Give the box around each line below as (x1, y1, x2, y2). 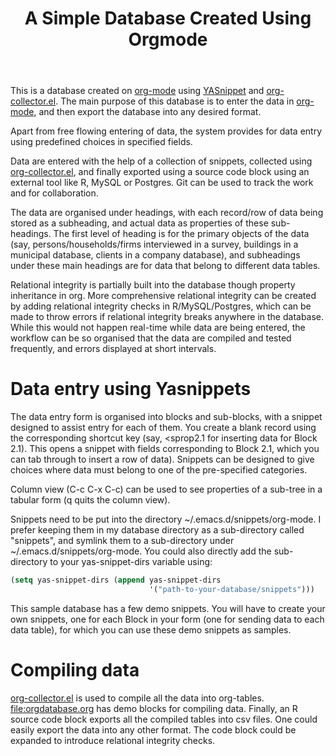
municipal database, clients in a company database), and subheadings (10, 249, 301, 261)
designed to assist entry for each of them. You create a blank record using (10, 422, 317, 434)
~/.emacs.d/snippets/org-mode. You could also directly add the (10, 545, 272, 557)
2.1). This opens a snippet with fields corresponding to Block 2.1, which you (10, 443, 320, 455)
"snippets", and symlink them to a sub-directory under (10, 535, 235, 547)
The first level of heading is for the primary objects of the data (53, 228, 310, 240)
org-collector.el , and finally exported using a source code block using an (10, 166, 310, 178)
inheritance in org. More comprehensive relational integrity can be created (10, 290, 317, 302)
